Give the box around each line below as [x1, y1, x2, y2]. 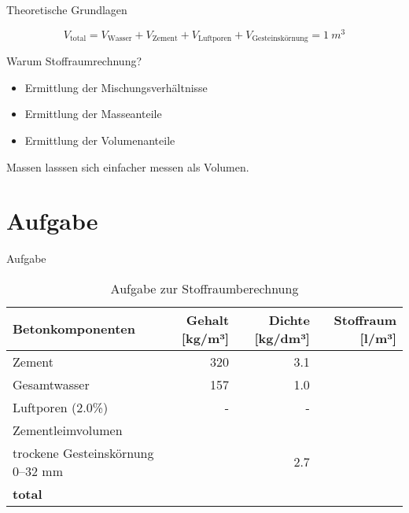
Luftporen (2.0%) [13, 397, 109, 416]
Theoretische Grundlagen [6, 2, 127, 17]
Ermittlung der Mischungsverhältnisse [24, 79, 208, 95]
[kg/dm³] [254, 328, 310, 347]
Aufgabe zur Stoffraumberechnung [110, 279, 299, 297]
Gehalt [186, 310, 230, 329]
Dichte [268, 310, 310, 329]
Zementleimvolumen [13, 420, 123, 439]
